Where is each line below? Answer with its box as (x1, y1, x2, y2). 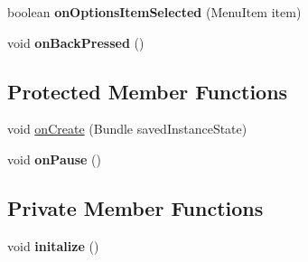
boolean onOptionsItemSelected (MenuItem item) (7, 3, 302, 21)
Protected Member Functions (7, 77, 288, 105)
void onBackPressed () (7, 33, 145, 51)
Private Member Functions (7, 193, 264, 221)
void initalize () (7, 236, 99, 255)
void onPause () (7, 149, 101, 168)
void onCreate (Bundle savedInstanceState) (7, 119, 247, 138)
